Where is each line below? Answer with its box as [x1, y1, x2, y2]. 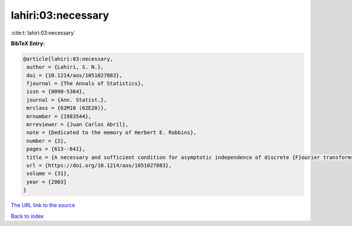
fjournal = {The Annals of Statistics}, [26, 80, 144, 87]
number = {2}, [26, 138, 67, 144]
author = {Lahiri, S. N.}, [26, 64, 104, 70]
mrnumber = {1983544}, [26, 113, 92, 119]
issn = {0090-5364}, [26, 88, 86, 95]
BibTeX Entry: [11, 40, 45, 47]
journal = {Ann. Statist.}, [26, 97, 107, 103]
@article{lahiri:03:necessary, [23, 56, 114, 62]
